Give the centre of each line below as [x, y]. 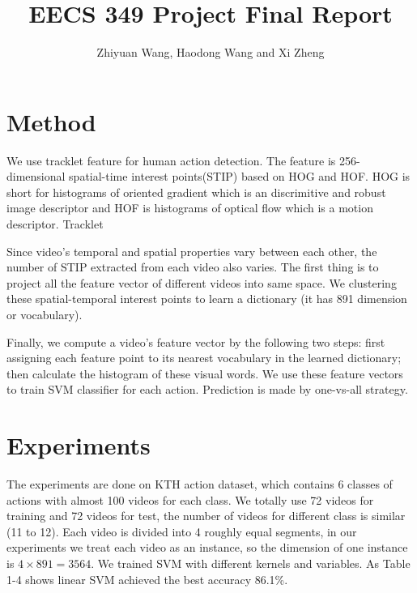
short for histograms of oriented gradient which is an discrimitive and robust [196, 192]
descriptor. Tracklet [55, 224]
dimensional [36, 176]
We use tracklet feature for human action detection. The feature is [171, 160]
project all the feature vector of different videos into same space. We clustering [202, 282]
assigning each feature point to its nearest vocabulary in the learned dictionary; [204, 358]
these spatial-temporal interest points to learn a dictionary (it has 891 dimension [207, 299]
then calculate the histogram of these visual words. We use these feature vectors [205, 373]
